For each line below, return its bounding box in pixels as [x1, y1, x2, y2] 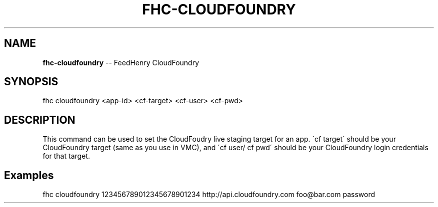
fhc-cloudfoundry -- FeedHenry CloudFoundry [42, 58, 199, 67]
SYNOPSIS [4, 75, 58, 88]
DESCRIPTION [4, 113, 75, 126]
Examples [4, 169, 54, 182]
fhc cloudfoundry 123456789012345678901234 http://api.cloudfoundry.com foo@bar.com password [42, 190, 375, 199]
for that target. [42, 152, 90, 161]
